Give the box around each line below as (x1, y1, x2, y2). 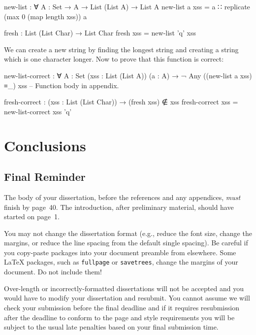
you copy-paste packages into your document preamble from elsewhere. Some (4, 247, 236, 257)
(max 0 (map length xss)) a (4, 11, 87, 21)
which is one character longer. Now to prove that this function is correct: (4, 54, 224, 64)
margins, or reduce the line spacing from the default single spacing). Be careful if (4, 237, 248, 248)
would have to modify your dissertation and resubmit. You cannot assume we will (4, 293, 250, 303)
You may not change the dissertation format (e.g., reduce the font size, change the (4, 228, 252, 238)
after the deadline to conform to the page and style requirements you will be (4, 312, 235, 322)
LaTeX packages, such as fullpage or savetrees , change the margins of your (4, 257, 238, 267)
